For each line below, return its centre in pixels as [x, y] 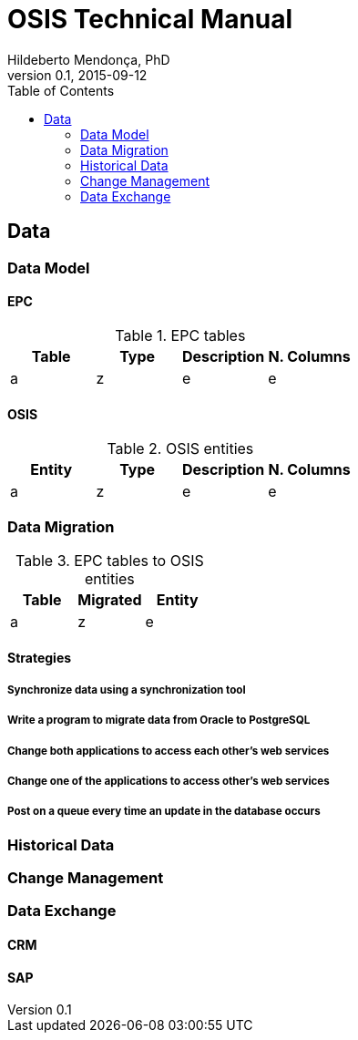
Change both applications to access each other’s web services [169, 751]
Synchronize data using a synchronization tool [127, 690]
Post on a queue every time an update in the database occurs [164, 812]
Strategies [40, 658]
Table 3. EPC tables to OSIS [110, 560]
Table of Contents [61, 90]
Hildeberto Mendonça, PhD [89, 59]
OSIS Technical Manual [150, 19]
